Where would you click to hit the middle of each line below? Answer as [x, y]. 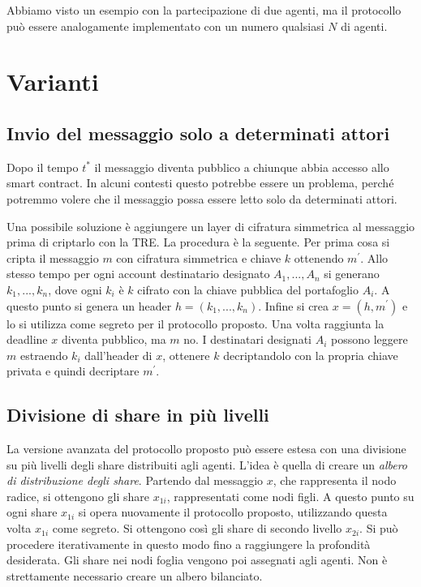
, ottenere [186, 355]
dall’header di [118, 355]
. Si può [379, 528]
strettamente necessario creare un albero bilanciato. [135, 575]
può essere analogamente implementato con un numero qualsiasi [165, 26]
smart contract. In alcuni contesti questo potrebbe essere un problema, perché [200, 183]
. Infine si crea [294, 305]
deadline [27, 339]
